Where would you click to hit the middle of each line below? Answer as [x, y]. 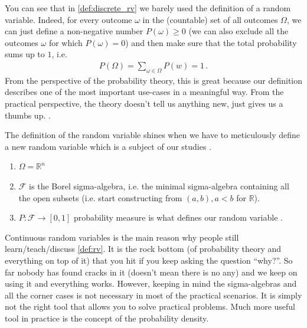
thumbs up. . [28, 115]
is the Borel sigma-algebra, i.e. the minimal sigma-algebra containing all [159, 186]
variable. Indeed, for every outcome [68, 19]
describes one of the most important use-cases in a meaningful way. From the [144, 92]
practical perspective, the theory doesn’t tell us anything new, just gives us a [144, 103]
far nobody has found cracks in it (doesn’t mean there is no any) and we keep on [151, 272]
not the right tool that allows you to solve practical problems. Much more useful [150, 306]
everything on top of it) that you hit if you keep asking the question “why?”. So [149, 260]
